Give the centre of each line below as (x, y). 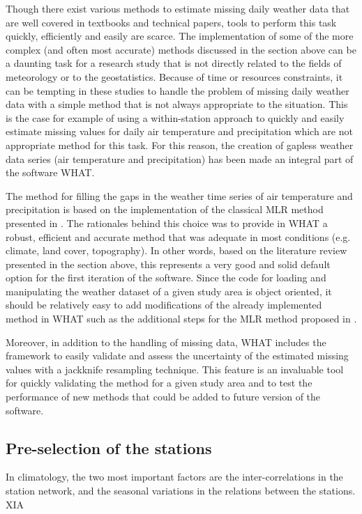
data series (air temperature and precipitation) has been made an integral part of (180, 158)
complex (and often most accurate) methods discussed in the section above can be (181, 49)
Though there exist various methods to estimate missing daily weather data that (178, 8)
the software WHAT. (50, 172)
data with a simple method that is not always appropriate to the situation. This (177, 104)
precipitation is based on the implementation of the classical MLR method (165, 209)
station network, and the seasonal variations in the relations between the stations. (181, 491)
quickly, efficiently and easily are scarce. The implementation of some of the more (180, 36)
